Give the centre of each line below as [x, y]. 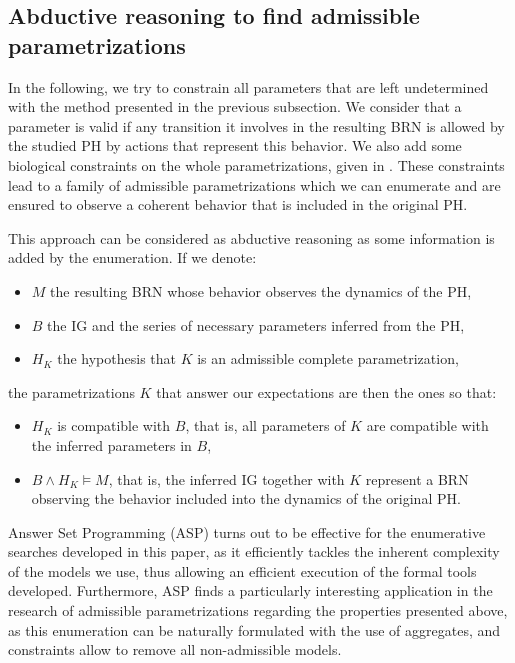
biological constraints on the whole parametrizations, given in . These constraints [256, 164]
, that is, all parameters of [265, 425]
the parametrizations [71, 391]
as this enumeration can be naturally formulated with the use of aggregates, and [254, 629]
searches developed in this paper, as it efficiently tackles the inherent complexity [254, 551]
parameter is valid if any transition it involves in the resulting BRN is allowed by [256, 125]
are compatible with [427, 425]
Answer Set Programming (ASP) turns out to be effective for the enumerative [247, 531]
